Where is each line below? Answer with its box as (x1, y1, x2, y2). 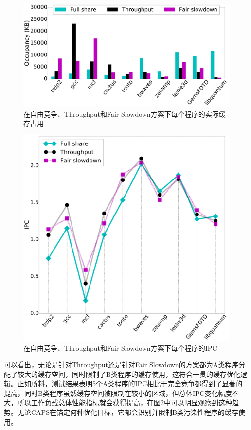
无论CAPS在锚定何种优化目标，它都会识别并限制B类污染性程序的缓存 (17, 407, 238, 417)
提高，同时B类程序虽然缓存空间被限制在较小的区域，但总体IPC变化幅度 (4, 388, 232, 398)
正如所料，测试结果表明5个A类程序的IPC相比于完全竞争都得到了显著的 (17, 378, 243, 389)
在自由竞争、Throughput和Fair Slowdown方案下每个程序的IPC (23, 343, 217, 353)
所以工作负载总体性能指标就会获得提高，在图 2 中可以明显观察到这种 (17, 397, 232, 408)
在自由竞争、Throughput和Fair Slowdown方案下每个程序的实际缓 (23, 108, 226, 119)
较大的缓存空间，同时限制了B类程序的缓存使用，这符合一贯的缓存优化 (17, 369, 240, 379)
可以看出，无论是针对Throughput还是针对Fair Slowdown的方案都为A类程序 (4, 359, 239, 369)
